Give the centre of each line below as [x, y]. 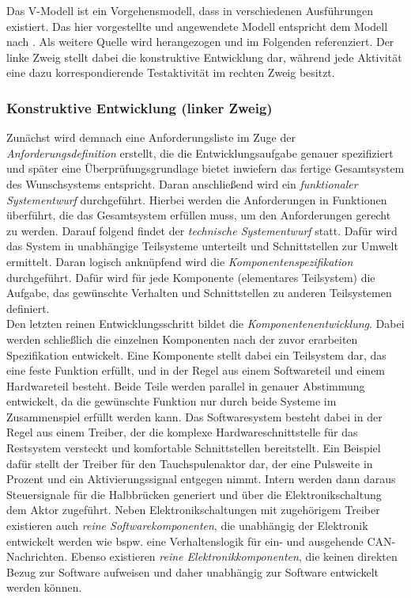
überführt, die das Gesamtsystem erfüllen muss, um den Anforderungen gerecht [199, 215]
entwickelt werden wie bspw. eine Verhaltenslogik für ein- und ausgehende [185, 541]
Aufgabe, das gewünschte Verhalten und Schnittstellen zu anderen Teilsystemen [199, 293]
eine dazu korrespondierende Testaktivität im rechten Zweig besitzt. [171, 72]
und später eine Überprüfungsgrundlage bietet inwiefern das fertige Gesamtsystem [205, 168]
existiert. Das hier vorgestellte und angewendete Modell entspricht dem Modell [197, 26]
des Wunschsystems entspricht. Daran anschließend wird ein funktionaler [182, 183]
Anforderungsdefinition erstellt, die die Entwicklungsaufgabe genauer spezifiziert [200, 152]
